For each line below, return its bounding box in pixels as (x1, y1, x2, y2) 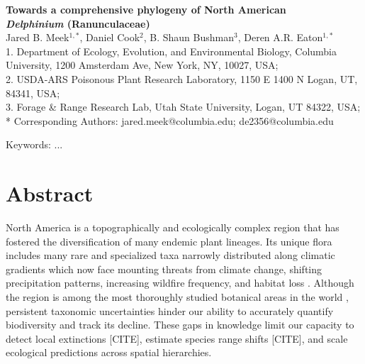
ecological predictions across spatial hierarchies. (6, 345, 212, 360)
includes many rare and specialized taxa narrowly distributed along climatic (6, 248, 335, 263)
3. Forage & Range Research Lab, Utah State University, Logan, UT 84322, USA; (6, 99, 361, 114)
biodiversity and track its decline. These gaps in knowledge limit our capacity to (6, 317, 354, 332)
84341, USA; (6, 85, 60, 100)
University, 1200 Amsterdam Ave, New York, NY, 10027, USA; (6, 57, 279, 72)
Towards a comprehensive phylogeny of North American (6, 2, 286, 16)
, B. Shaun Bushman (143, 30, 235, 45)
